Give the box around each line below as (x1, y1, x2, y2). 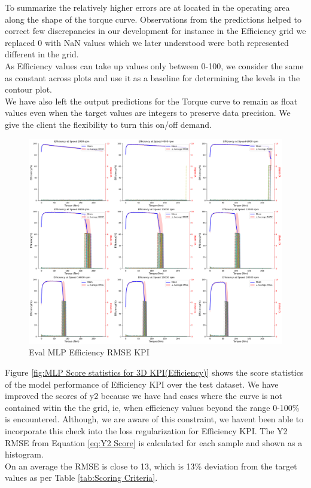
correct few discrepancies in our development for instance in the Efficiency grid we (5, 24, 306, 37)
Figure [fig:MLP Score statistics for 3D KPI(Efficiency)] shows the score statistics (5, 366, 304, 378)
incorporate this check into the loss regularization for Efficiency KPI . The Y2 (5, 424, 288, 437)
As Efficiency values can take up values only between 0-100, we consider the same (5, 59, 304, 72)
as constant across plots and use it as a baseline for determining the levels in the (5, 71, 300, 84)
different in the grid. (5, 48, 79, 60)
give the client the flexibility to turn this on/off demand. (5, 118, 212, 130)
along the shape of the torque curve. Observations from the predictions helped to (5, 13, 301, 25)
